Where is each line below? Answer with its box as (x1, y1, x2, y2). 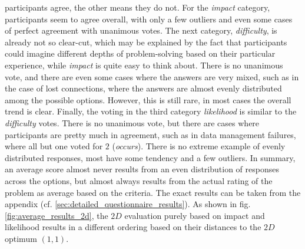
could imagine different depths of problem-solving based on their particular (5, 47, 276, 60)
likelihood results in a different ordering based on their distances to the (5, 221, 261, 233)
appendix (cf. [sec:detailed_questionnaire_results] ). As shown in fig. (5, 198, 251, 210)
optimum (5, 232, 37, 244)
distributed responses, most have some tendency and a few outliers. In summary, (5, 151, 296, 163)
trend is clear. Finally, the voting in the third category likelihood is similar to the (5, 105, 297, 117)
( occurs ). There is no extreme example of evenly (112, 140, 286, 152)
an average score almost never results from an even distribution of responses (5, 163, 279, 175)
